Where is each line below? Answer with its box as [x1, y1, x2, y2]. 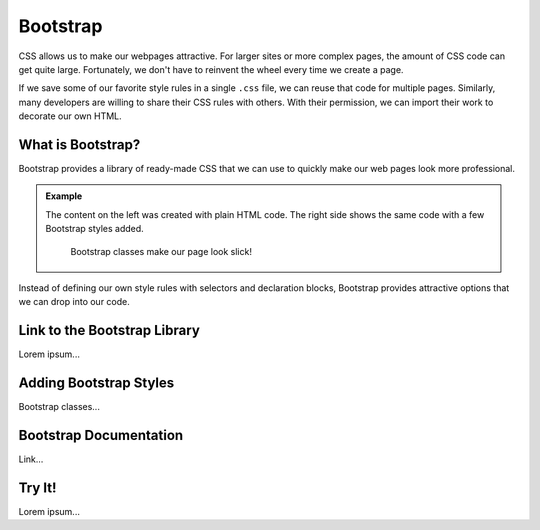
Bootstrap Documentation [18, 426, 184, 444]
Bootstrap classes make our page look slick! [70, 245, 252, 257]
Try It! [18, 479, 57, 496]
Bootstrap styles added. [45, 223, 144, 235]
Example [45, 190, 83, 202]
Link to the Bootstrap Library [18, 322, 200, 339]
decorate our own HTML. [18, 110, 122, 122]
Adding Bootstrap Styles [18, 375, 175, 392]
